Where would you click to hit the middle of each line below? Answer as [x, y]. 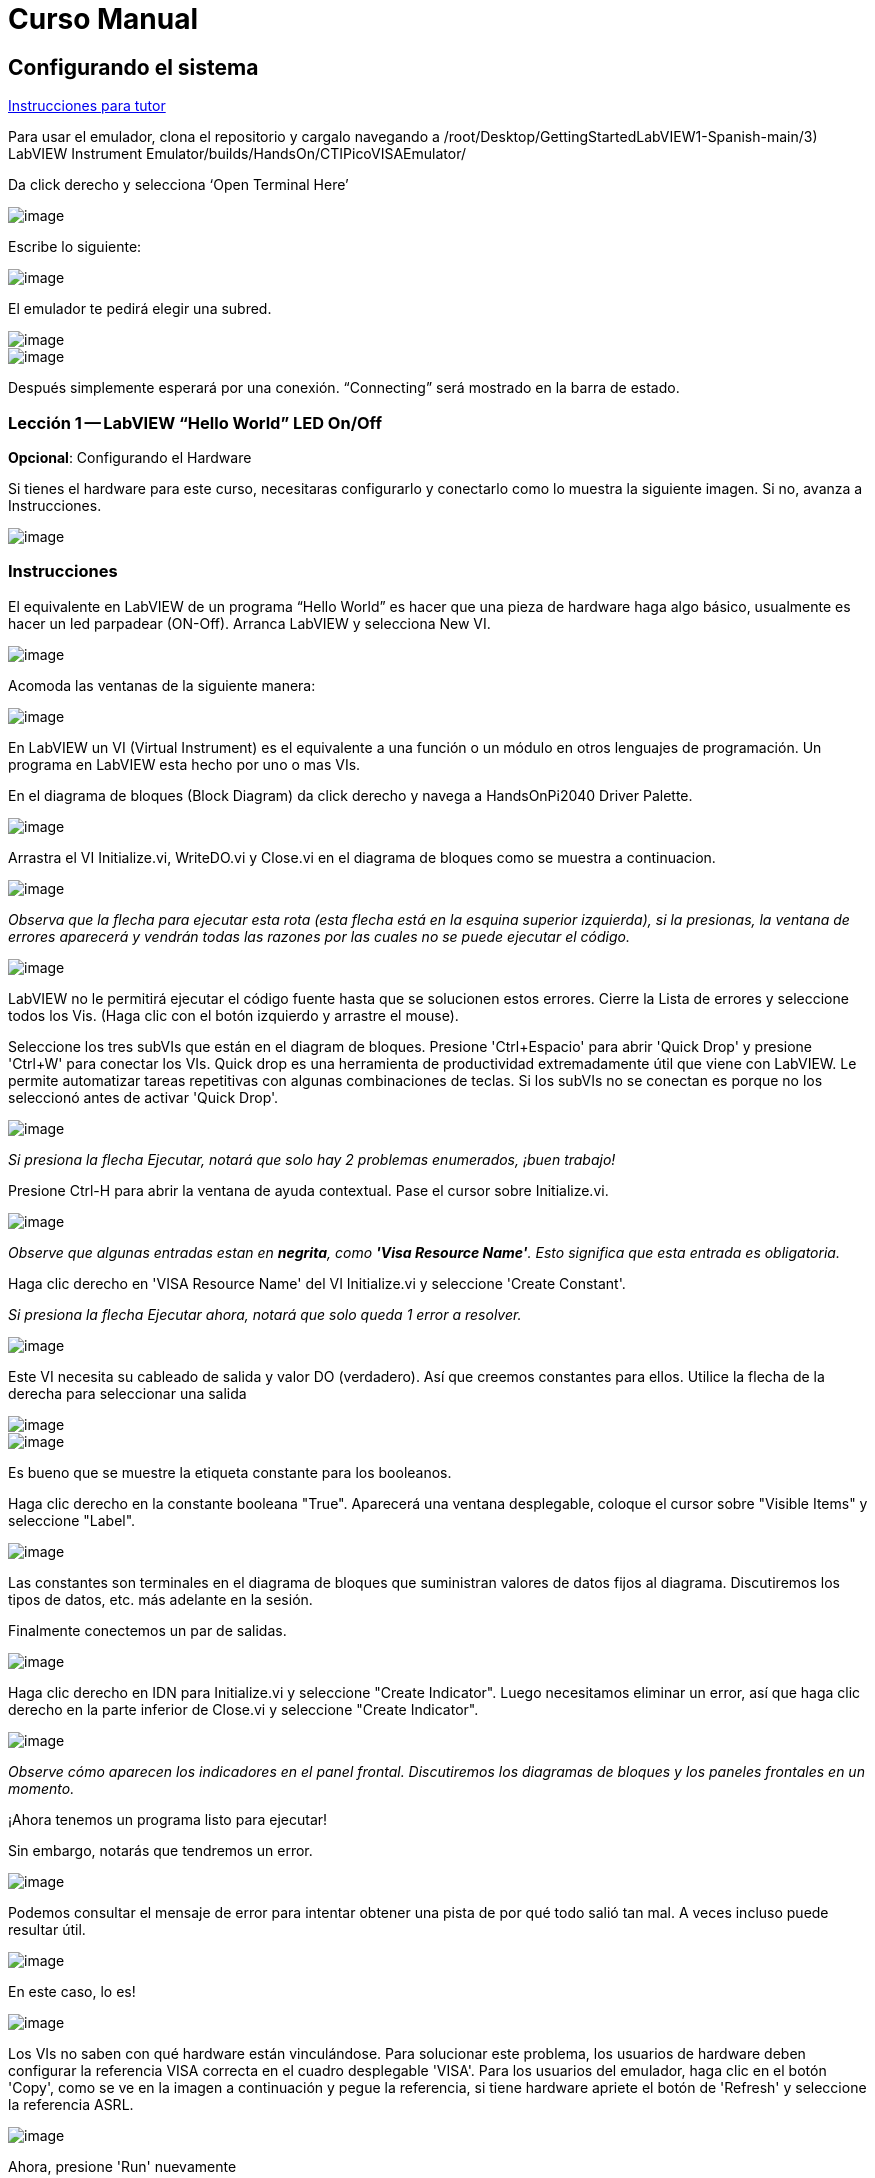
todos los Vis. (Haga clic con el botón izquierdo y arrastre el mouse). [233, 1015]
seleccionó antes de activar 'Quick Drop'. [143, 1097]
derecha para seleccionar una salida [127, 1393]
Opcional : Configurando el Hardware [130, 457]
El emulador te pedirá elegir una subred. [140, 309]
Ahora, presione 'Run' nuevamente [122, 2166]
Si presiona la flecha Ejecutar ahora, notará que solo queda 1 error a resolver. [265, 1314]
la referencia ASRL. [71, 2104]
